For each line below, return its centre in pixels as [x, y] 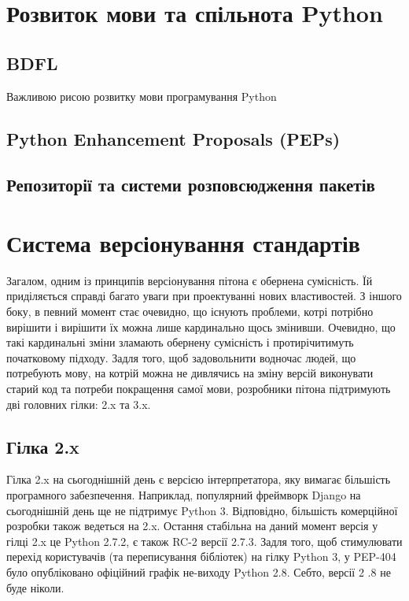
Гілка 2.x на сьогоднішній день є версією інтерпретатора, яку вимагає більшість [199, 479]
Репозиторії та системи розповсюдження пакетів [191, 185]
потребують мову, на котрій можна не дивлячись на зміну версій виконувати [190, 373]
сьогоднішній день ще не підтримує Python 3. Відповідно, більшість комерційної [202, 510]
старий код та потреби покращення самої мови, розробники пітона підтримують [199, 389]
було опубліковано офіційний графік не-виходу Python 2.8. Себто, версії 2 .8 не [199, 571]
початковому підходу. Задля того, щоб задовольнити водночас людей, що [181, 357]
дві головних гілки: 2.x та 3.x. [79, 404]
